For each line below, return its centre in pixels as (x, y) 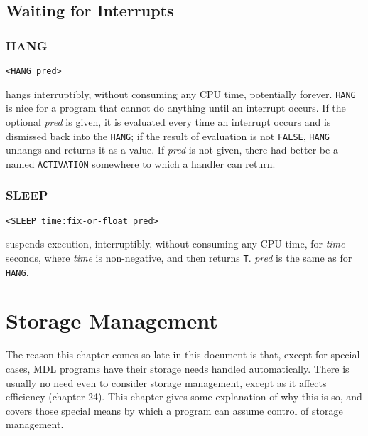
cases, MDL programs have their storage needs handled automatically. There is (178, 368)
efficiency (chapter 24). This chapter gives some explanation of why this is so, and (184, 397)
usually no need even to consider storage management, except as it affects (166, 382)
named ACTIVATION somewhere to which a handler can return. (141, 163)
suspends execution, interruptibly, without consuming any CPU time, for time (175, 244)
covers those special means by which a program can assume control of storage (174, 410)
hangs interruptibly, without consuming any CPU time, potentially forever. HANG (181, 94)
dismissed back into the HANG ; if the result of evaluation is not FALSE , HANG (168, 135)
